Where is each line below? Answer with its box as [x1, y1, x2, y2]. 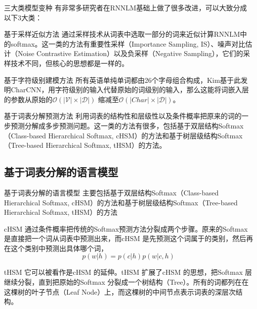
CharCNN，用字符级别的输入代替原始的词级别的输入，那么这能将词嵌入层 [10, 84, 249, 95]
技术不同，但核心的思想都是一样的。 [10, 58, 128, 68]
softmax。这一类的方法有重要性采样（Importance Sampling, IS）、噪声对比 [10, 38, 246, 49]
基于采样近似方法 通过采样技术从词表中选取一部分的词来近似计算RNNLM [4, 29, 240, 39]
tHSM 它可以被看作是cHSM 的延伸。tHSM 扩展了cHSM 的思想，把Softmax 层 [4, 267, 252, 277]
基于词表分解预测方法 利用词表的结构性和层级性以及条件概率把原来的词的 [4, 111, 242, 121]
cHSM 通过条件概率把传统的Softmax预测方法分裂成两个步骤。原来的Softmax [4, 223, 248, 234]
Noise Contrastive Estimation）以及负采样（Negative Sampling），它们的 [17, 48, 243, 59]
